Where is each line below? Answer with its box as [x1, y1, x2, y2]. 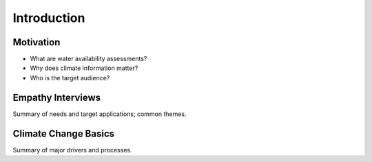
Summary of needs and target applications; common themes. [12, 110, 187, 118]
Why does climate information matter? [30, 64, 138, 72]
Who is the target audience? [30, 73, 110, 82]
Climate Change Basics [12, 128, 115, 139]
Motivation [12, 36, 61, 48]
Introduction [12, 10, 85, 25]
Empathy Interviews [12, 91, 101, 103]
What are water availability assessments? [30, 55, 147, 63]
